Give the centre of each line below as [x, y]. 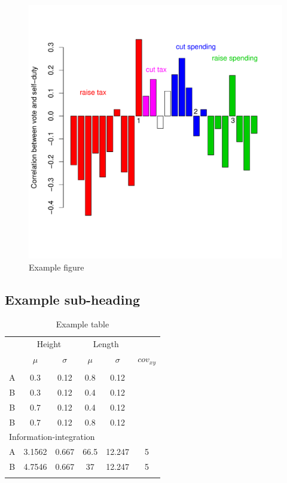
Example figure [57, 267]
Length [106, 344]
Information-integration [52, 437]
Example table [83, 324]
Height [49, 344]
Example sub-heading [72, 299]
